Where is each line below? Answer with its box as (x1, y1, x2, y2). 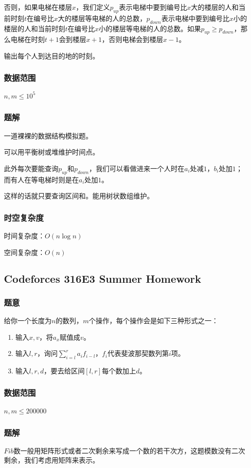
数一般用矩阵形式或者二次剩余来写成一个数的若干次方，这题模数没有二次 (13, 445, 245, 455)
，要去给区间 (44, 366, 85, 376)
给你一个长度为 (4, 315, 52, 326)
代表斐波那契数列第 (107, 348, 169, 358)
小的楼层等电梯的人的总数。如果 (99, 23, 201, 33)
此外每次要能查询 (4, 163, 58, 173)
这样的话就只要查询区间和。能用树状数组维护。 (4, 191, 154, 201)
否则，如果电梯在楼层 (4, 2, 72, 12)
